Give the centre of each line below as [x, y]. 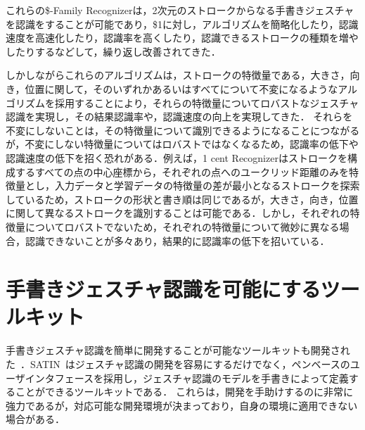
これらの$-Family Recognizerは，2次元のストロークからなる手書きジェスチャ [180, 10]
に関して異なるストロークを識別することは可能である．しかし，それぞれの [178, 213]
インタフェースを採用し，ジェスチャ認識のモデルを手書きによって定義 [187, 378]
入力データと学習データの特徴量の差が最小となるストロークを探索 [207, 185]
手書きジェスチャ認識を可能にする [163, 289]
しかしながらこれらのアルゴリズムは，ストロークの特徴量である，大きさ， [178, 75]
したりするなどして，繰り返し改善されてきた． [113, 51]
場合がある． [35, 419]
